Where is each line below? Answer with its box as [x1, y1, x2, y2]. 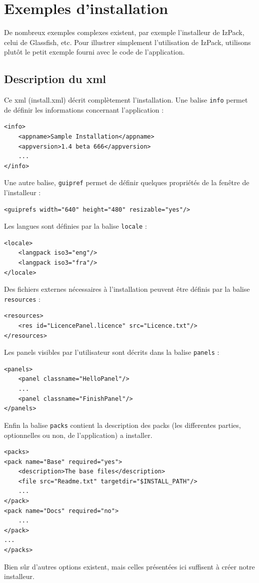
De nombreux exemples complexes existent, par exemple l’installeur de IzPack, [4, 27, 244, 38]
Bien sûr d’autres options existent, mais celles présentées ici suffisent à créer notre [4, 561, 255, 571]
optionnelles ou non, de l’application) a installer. [4, 429, 152, 440]
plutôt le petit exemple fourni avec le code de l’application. [4, 47, 185, 57]
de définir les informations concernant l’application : [4, 104, 164, 115]
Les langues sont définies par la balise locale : [4, 221, 147, 231]
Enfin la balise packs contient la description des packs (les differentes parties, [4, 419, 241, 430]
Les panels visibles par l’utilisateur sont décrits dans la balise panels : [4, 347, 219, 357]
